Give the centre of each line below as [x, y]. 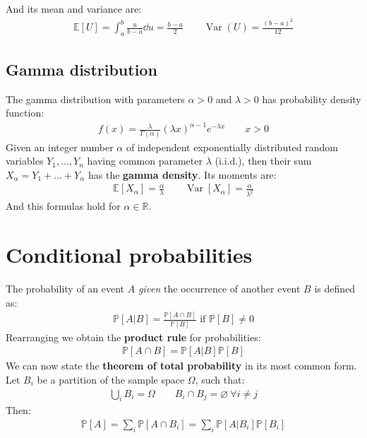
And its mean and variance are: [74, 8]
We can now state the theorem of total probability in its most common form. [181, 366]
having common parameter [145, 161]
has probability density [312, 99]
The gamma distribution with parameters [95, 99]
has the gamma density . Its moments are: [182, 174]
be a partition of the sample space [111, 379]
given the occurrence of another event [219, 288]
